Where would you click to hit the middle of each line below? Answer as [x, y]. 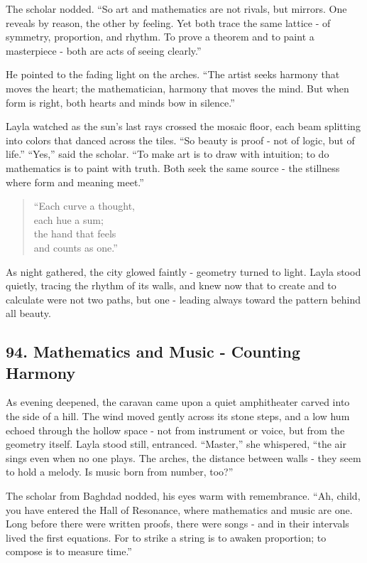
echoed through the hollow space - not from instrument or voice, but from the [175, 430]
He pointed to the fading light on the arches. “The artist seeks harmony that [173, 74]
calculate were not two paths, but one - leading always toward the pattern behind [183, 299]
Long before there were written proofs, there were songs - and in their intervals [177, 524]
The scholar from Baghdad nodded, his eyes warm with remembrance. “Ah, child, [183, 496]
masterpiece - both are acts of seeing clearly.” [104, 50]
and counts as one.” [76, 247]
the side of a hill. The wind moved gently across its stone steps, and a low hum [178, 416]
